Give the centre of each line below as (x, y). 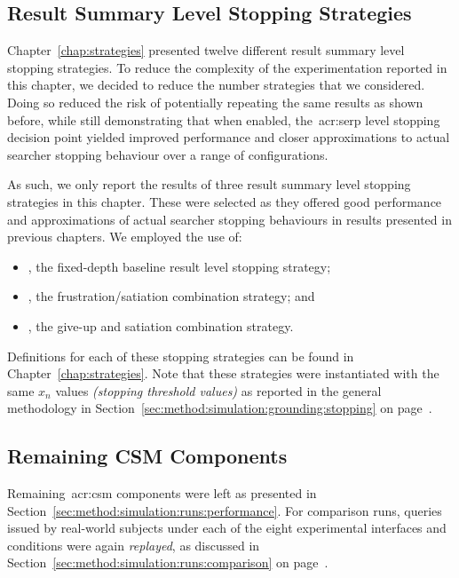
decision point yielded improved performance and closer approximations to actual (229, 137)
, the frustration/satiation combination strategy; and (171, 296)
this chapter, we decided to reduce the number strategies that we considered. (216, 85)
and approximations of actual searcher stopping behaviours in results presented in (229, 219)
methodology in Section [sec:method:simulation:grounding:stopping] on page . (220, 408)
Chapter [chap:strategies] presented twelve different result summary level (206, 50)
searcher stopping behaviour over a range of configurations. (168, 154)
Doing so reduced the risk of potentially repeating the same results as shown (215, 102)
